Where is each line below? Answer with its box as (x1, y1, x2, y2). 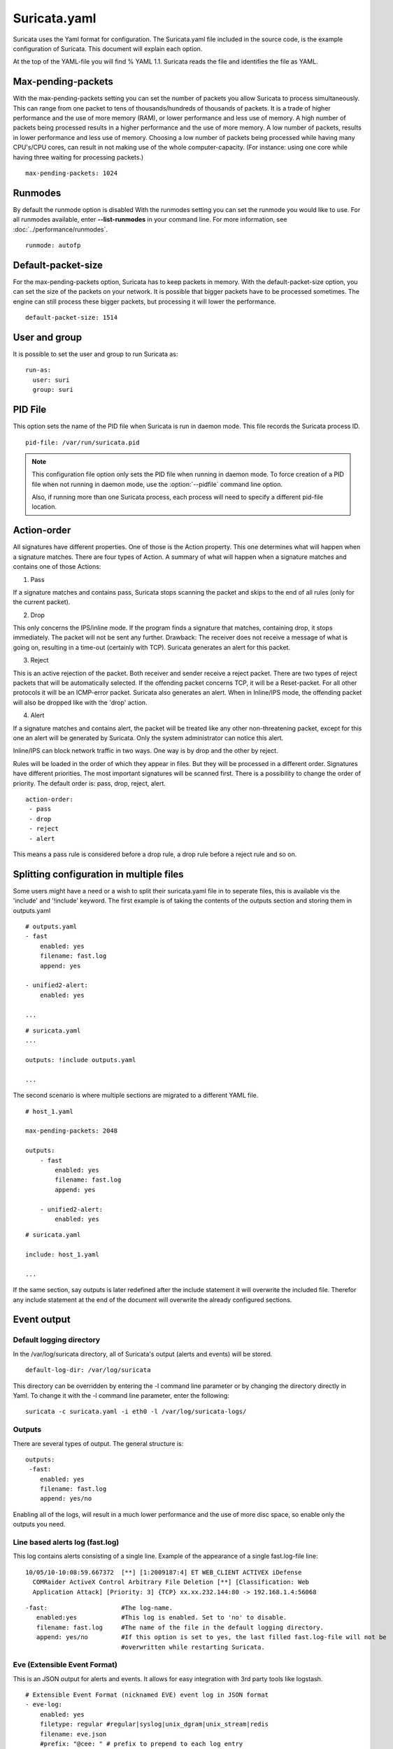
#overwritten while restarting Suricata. (121, 1643, 265, 1651)
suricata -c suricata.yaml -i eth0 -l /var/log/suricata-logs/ (25, 1408, 247, 1416)
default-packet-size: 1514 (25, 313, 118, 322)
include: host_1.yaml (25, 1251, 99, 1259)
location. (31, 502, 57, 511)
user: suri (32, 376, 70, 384)
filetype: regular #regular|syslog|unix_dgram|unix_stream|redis (39, 1720, 269, 1728)
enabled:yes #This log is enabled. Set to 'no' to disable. (36, 1613, 287, 1622)
